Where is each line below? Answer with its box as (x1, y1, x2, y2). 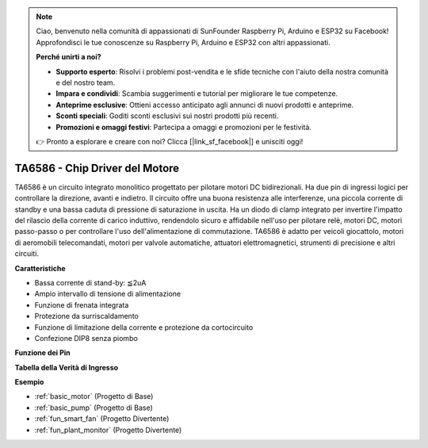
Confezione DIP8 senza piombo (34, 333, 138, 343)
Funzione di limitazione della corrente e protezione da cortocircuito (34, 322, 254, 332)
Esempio (14, 377, 44, 387)
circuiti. (14, 249, 40, 258)
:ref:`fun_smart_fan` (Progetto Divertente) (34, 414, 170, 423)
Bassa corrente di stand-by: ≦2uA (34, 278, 147, 287)
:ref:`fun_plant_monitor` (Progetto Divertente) (34, 425, 182, 435)
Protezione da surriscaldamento (34, 312, 139, 321)
